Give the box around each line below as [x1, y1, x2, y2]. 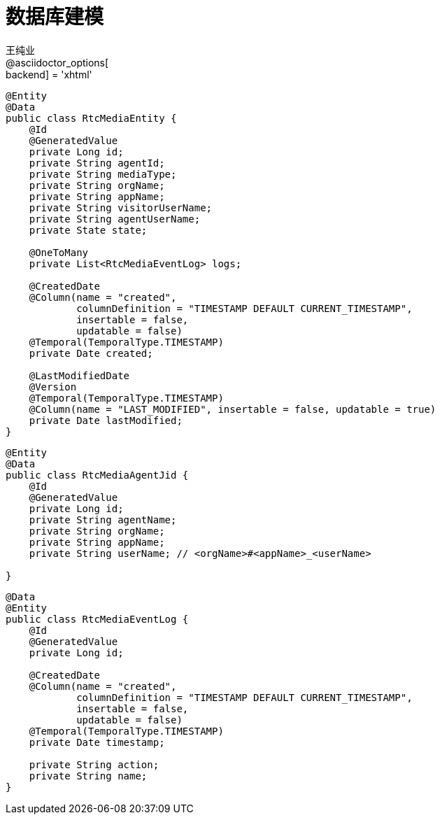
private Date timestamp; [29, 736, 165, 748]
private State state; [29, 224, 148, 236]
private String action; [29, 758, 159, 770]
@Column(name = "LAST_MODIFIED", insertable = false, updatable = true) [29, 403, 437, 415]
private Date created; [29, 347, 153, 359]
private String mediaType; [29, 168, 177, 180]
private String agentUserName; [29, 213, 201, 225]
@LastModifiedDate [29, 369, 130, 381]
